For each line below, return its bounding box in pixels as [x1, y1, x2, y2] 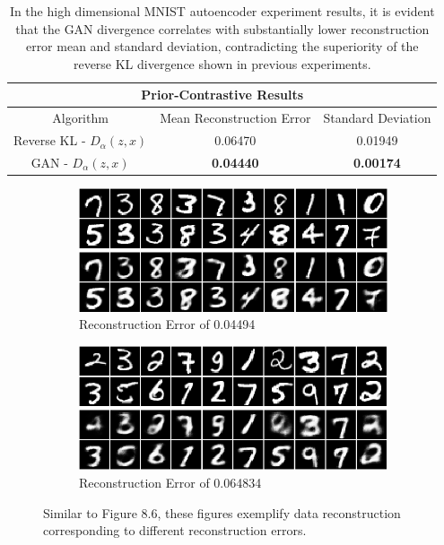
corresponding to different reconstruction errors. [43, 521, 307, 540]
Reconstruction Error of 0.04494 [79, 315, 256, 333]
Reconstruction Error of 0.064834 [79, 473, 262, 492]
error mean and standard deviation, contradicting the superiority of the [25, 37, 419, 56]
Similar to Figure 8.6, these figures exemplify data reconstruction [43, 503, 401, 522]
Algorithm [52, 108, 109, 127]
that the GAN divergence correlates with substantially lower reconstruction [15, 19, 430, 38]
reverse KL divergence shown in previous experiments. [73, 54, 371, 73]
